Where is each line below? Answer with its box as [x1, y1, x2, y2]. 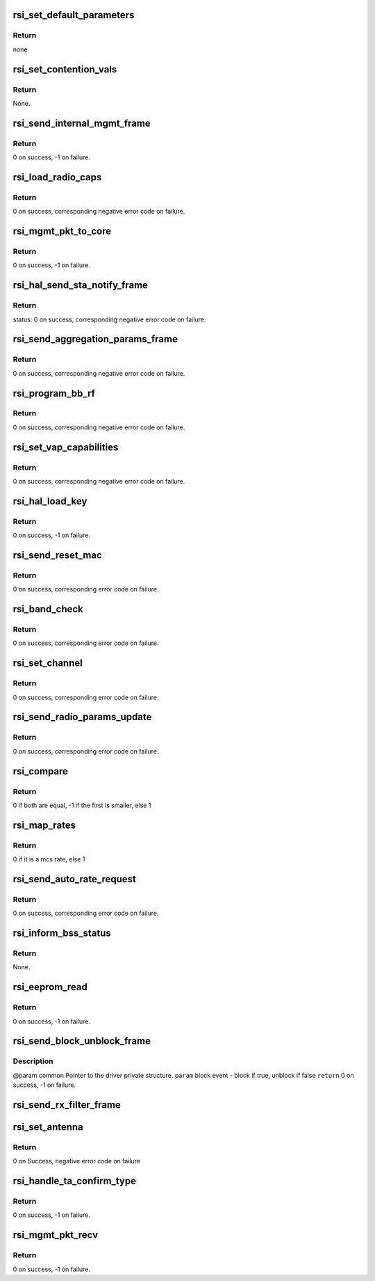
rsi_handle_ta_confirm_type [12, 1175, 137, 1187]
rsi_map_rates [12, 819, 76, 831]
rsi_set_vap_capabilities [12, 441, 119, 453]
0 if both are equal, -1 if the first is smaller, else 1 [12, 801, 151, 809]
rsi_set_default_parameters [12, 9, 135, 21]
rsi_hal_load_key [12, 495, 87, 507]
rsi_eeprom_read [12, 981, 88, 993]
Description [12, 1056, 53, 1066]
